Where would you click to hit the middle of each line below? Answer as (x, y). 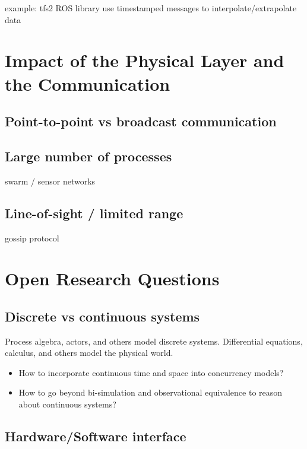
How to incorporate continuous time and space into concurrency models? (151, 372)
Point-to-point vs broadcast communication (141, 121)
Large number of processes (88, 156)
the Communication (88, 83)
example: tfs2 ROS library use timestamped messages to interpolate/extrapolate (151, 8)
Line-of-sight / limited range (94, 213)
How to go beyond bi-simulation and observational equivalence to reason (151, 392)
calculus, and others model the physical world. (89, 353)
